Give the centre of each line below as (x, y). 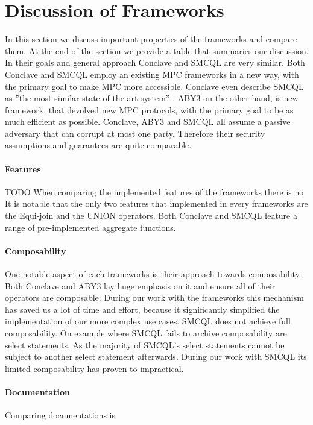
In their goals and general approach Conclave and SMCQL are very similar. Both (155, 62)
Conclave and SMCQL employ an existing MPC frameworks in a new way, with (152, 74)
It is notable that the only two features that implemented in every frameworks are (156, 203)
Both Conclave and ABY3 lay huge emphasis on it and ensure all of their (140, 285)
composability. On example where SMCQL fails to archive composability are (146, 333)
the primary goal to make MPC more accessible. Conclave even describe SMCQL (154, 86)
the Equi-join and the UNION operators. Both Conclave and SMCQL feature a (151, 216)
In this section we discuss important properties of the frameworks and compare (151, 39)
